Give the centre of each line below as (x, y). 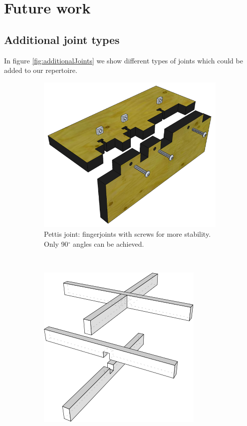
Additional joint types (62, 39)
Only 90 (56, 243)
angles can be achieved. (109, 243)
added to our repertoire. (41, 70)
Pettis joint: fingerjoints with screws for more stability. (127, 234)
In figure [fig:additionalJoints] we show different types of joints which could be (123, 60)
